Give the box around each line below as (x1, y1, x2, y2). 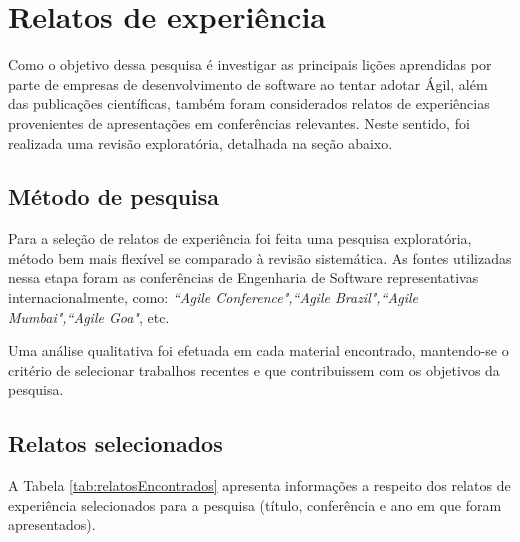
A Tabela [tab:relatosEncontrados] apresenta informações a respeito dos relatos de (8, 475, 511, 496)
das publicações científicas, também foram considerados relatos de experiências (8, 93, 490, 114)
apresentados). (8, 514, 96, 535)
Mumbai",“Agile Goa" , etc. (8, 306, 170, 327)
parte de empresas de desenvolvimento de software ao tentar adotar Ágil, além (8, 73, 488, 94)
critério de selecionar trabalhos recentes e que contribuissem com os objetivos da (8, 359, 500, 380)
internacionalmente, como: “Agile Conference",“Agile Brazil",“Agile (8, 287, 418, 308)
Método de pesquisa (8, 181, 220, 212)
